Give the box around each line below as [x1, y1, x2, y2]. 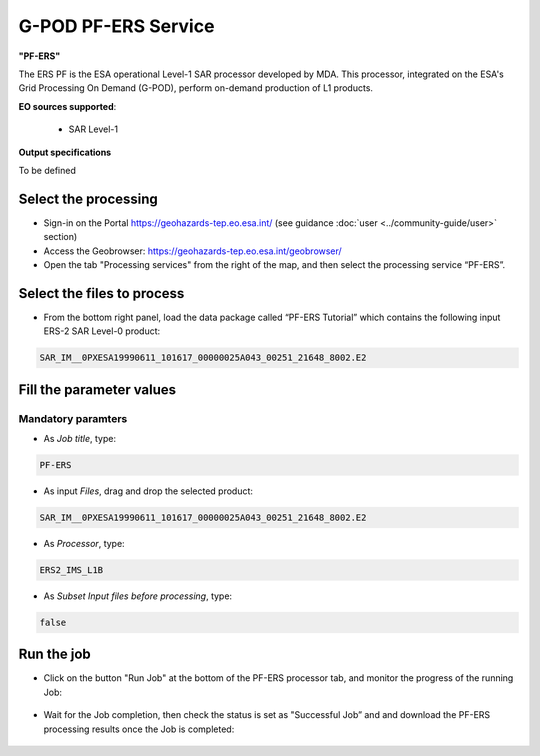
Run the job [18, 646, 92, 663]
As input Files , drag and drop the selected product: [43, 485, 254, 497]
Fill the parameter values [18, 381, 177, 398]
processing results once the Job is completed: [43, 723, 235, 735]
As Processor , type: [43, 537, 125, 549]
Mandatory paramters [18, 411, 128, 425]
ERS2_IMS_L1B [39, 564, 104, 575]
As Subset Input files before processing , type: [43, 590, 233, 602]
